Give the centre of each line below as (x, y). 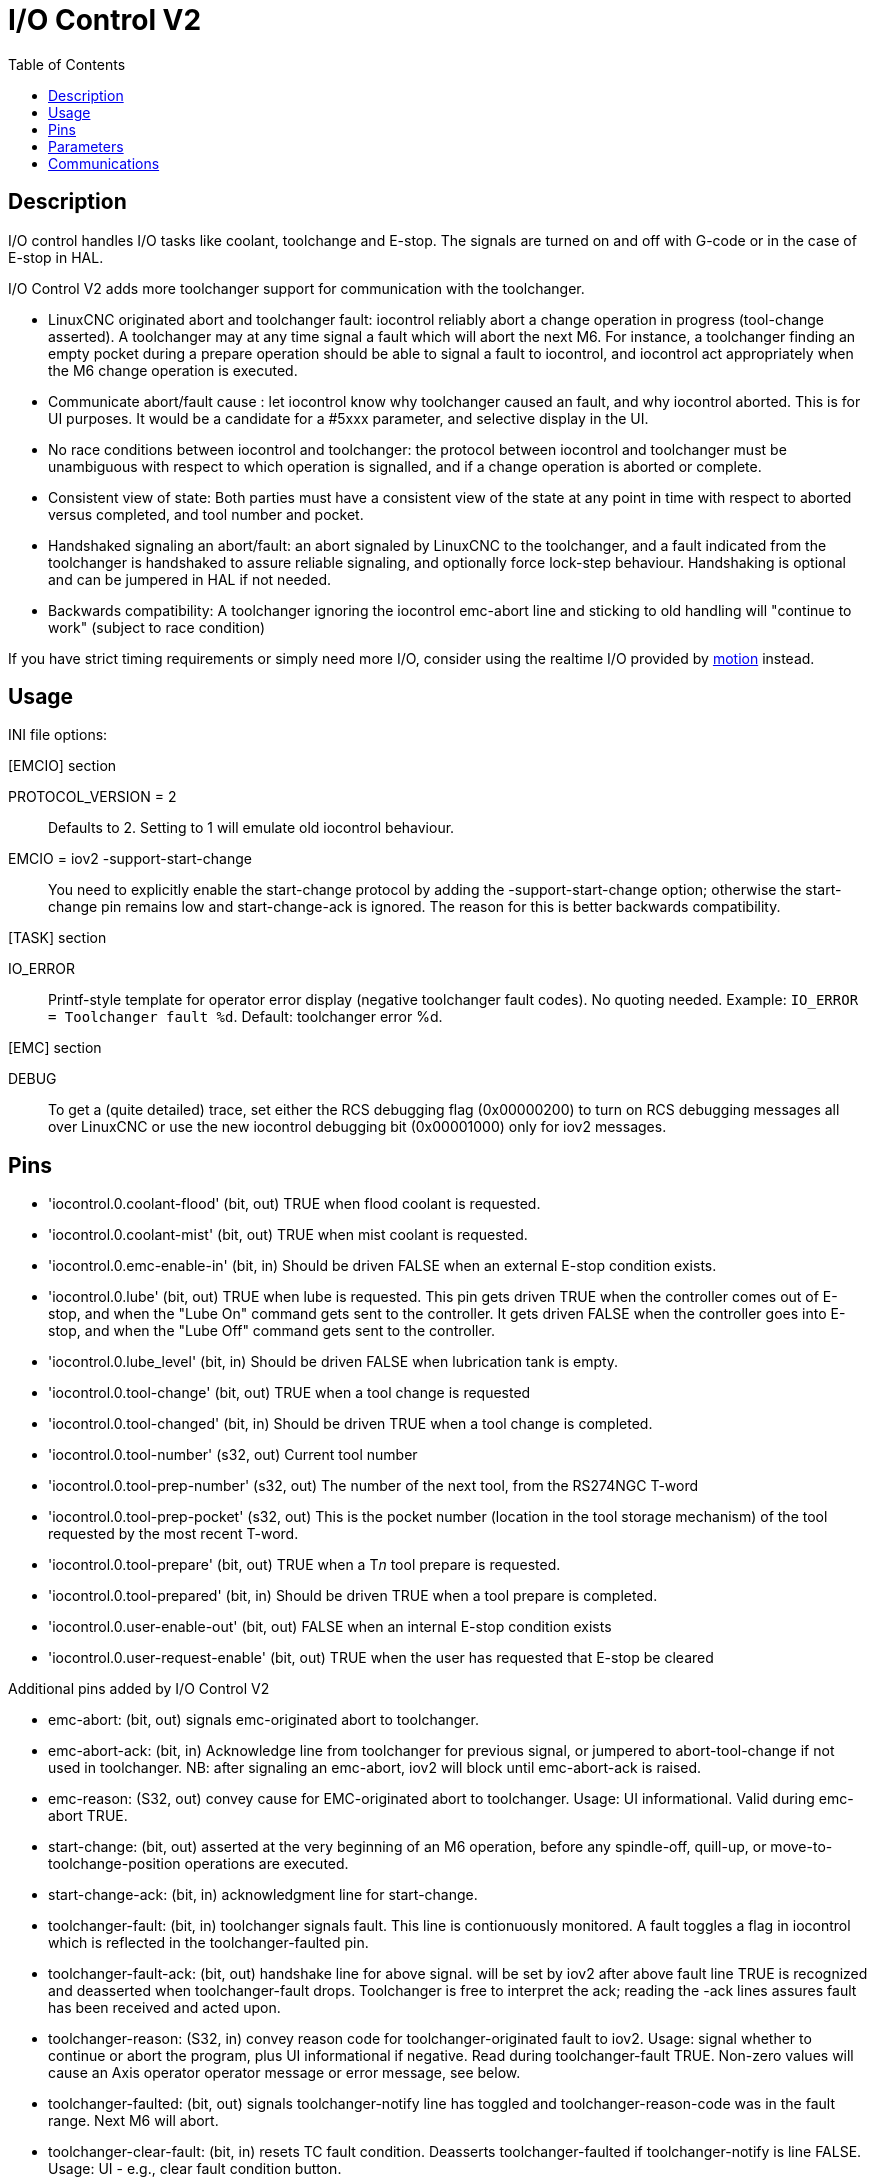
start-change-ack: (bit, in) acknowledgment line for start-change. (263, 1895)
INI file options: (58, 735)
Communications (104, 163)
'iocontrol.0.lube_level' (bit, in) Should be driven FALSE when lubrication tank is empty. (333, 1362)
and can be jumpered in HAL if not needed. (190, 579)
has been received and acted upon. (164, 2008)
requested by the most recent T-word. (173, 1534)
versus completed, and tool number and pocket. (206, 514)
